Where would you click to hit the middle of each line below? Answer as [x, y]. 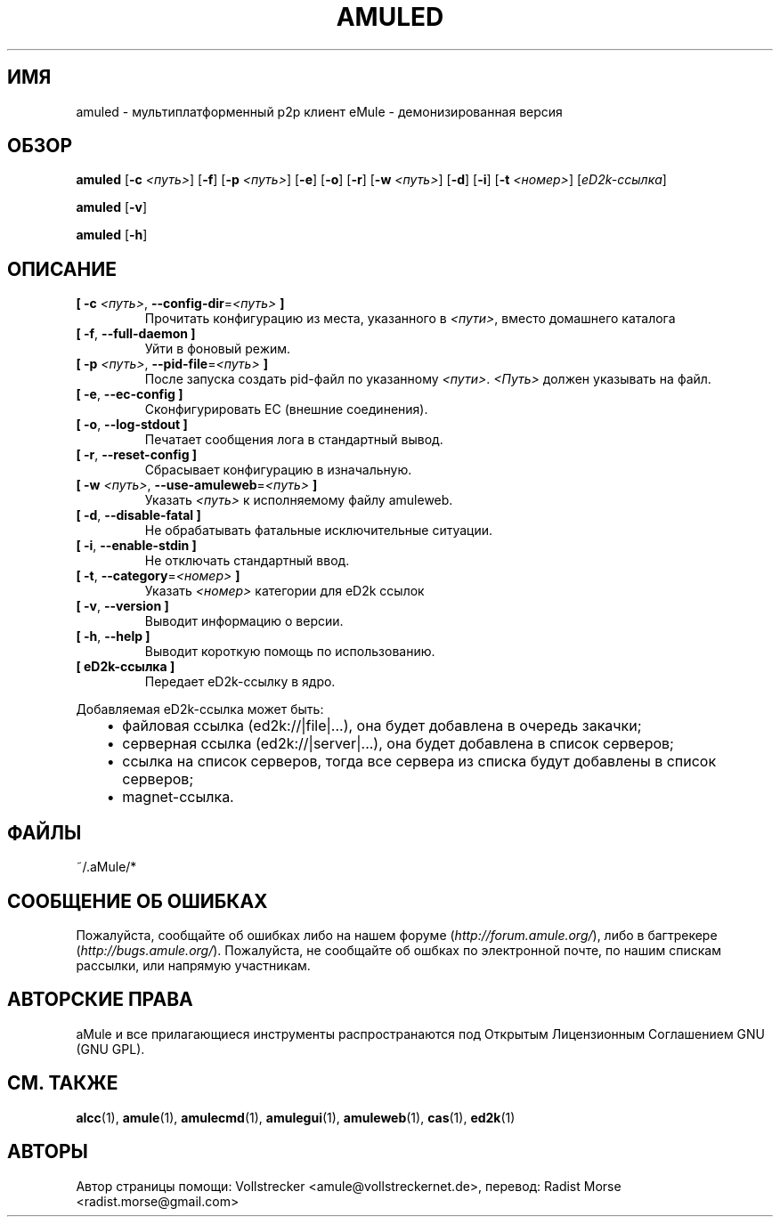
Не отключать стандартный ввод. [247, 561]
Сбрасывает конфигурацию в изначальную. [278, 470]
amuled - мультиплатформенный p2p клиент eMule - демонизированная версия [319, 111]
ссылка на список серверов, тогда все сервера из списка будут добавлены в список [419, 762]
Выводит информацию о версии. [244, 621]
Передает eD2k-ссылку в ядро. [240, 682]
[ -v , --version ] [122, 606]
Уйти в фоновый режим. [218, 349]
